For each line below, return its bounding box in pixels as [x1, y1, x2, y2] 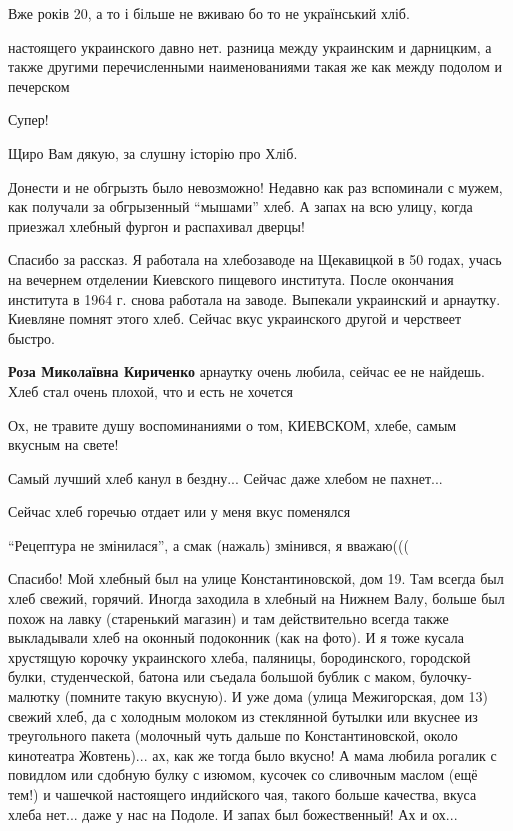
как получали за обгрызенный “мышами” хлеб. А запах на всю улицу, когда [8, 196, 473, 217]
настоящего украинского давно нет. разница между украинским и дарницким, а [8, 36, 492, 57]
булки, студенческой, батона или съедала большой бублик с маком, [8, 666, 416, 687]
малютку [8, 686, 61, 707]
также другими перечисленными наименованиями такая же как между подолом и [8, 56, 502, 77]
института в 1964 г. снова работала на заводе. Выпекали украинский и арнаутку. [8, 288, 501, 309]
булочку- [420, 666, 472, 687]
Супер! [8, 109, 49, 130]
